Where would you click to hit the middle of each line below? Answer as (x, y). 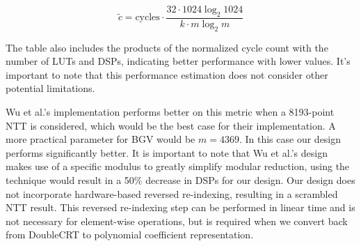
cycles (147, 18)
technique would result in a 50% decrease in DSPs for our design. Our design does (180, 179)
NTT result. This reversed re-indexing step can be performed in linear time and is (180, 207)
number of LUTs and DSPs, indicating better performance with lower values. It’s (178, 61)
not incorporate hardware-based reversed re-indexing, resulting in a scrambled (172, 193)
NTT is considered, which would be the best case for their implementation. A (171, 125)
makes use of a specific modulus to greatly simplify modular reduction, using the (178, 166)
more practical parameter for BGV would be (101, 139)
